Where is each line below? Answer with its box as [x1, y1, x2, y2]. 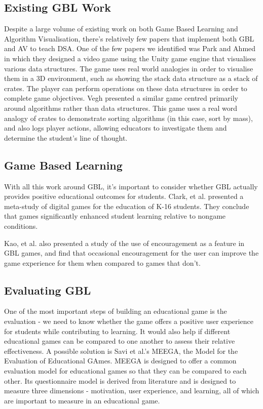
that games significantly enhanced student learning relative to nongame [4, 211, 226, 221]
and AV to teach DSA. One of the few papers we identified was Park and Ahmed [4, 43, 256, 54]
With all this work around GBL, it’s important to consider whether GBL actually [4, 181, 258, 191]
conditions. [4, 220, 38, 231]
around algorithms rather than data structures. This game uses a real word [4, 102, 238, 113]
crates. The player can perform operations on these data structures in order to [4, 83, 247, 93]
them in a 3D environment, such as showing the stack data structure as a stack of [4, 73, 258, 84]
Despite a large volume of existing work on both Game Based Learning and [4, 23, 238, 34]
